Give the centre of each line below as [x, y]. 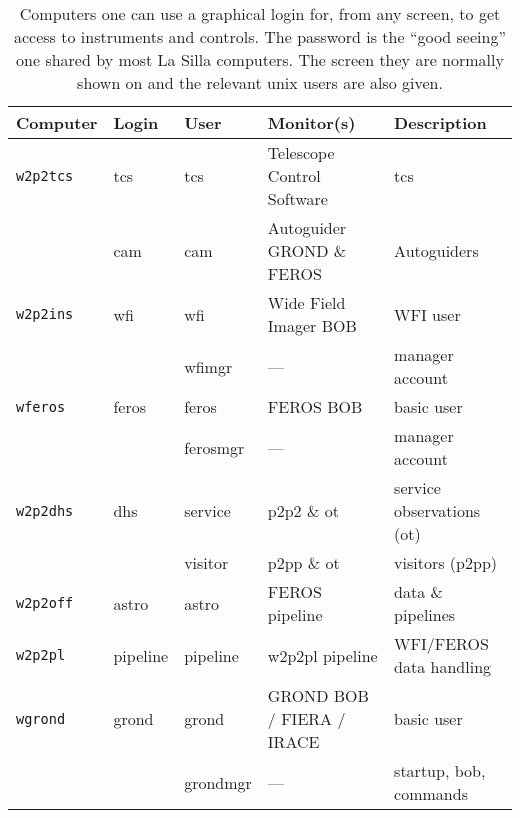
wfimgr [208, 366]
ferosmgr [214, 447]
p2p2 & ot [303, 510]
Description [440, 122]
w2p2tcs [45, 175]
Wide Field [306, 302]
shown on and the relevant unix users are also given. [260, 82]
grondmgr [218, 782]
